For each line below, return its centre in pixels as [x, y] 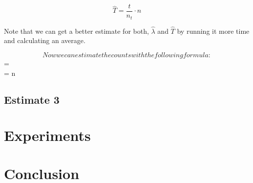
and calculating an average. [45, 40]
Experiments [47, 135]
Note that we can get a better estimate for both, [76, 31]
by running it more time [213, 31]
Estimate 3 [32, 99]
